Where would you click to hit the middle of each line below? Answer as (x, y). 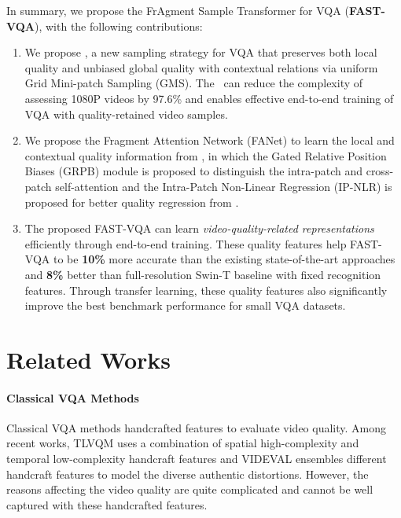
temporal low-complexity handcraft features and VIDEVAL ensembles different (197, 459)
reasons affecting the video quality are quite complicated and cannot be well (190, 489)
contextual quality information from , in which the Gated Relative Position (206, 155)
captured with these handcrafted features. (107, 504)
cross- (380, 171)
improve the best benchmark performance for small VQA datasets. (185, 305)
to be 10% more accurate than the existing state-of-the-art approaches (224, 259)
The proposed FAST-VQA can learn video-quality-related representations (199, 228)
